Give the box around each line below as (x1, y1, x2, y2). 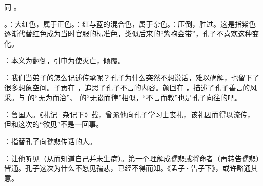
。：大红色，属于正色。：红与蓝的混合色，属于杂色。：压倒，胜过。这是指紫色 (4, 18, 256, 29)
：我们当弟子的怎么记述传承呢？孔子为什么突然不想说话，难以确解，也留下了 (4, 72, 259, 82)
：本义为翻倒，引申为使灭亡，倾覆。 (4, 55, 125, 66)
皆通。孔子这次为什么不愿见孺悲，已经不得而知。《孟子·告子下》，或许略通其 (4, 163, 258, 173)
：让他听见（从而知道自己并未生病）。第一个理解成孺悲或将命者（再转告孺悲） (4, 153, 259, 163)
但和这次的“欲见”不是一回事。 (4, 119, 103, 129)
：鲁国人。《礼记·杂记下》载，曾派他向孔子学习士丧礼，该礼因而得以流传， (4, 109, 254, 119)
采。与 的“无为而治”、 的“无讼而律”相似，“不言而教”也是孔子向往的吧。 (4, 92, 242, 103)
